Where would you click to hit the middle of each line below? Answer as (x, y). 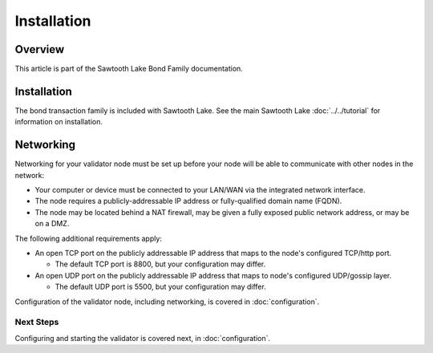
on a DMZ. (52, 224)
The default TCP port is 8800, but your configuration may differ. (160, 264)
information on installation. (59, 122)
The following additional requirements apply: (88, 238)
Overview (40, 49)
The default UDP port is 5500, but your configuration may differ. (160, 287)
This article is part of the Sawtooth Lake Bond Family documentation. (129, 69)
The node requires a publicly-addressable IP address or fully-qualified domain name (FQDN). (188, 201)
